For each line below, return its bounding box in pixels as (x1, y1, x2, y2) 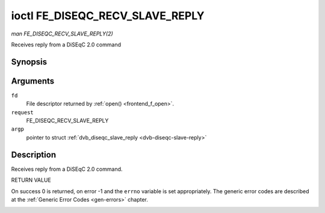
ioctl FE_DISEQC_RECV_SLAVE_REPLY (11, 9, 205, 22)
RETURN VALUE (11, 176, 51, 184)
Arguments (11, 76, 55, 86)
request (11, 109, 34, 116)
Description (11, 149, 57, 159)
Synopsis (11, 57, 48, 67)
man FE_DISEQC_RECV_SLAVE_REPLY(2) (11, 30, 114, 37)
